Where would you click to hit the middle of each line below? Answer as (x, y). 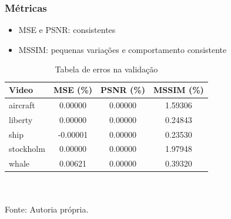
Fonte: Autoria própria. (47, 209)
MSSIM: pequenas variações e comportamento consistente (123, 49)
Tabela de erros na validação (106, 69)
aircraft (22, 104)
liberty (21, 119)
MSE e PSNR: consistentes (67, 30)
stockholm (27, 149)
